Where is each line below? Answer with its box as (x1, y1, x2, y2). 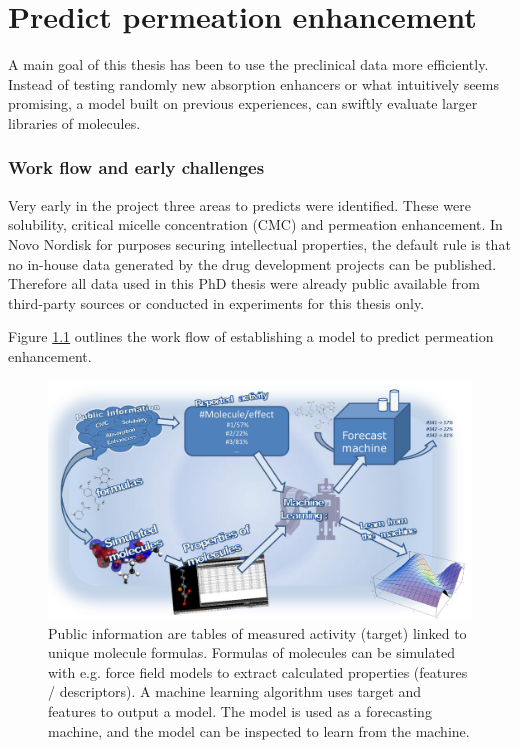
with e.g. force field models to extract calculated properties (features (48, 661, 468, 682)
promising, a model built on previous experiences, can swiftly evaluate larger (8, 93, 478, 114)
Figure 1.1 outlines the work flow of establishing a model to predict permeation (8, 326, 494, 347)
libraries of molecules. (8, 112, 141, 133)
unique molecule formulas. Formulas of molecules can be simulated (48, 642, 455, 663)
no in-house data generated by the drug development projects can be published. (8, 253, 497, 274)
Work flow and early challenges (8, 155, 265, 180)
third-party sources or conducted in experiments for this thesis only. (8, 292, 425, 313)
